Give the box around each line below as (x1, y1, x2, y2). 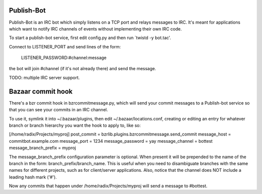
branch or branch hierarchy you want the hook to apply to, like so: (9, 122, 141, 128)
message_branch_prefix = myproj (9, 145, 76, 151)
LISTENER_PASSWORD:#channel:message (21, 55, 107, 60)
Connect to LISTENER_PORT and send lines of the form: (9, 44, 121, 49)
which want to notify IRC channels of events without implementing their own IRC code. (9, 26, 182, 31)
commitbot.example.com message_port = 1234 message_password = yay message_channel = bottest (9, 138, 213, 144)
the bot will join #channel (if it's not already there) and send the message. (9, 66, 156, 72)
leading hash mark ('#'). (9, 174, 57, 180)
